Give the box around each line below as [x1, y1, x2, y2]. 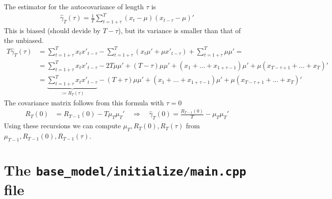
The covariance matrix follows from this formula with [4, 97, 164, 107]
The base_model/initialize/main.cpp [4, 160, 246, 180]
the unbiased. [4, 35, 44, 45]
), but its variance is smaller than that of [118, 25, 241, 35]
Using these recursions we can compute [4, 120, 121, 131]
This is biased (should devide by [4, 25, 101, 35]
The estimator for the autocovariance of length [4, 1, 144, 11]
